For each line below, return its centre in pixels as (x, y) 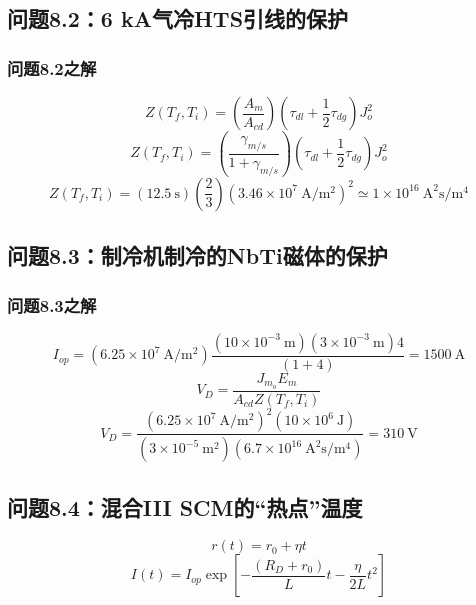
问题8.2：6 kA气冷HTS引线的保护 (178, 18)
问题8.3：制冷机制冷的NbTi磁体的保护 (197, 255)
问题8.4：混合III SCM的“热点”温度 (185, 506)
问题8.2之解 (52, 67)
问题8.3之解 (52, 304)
